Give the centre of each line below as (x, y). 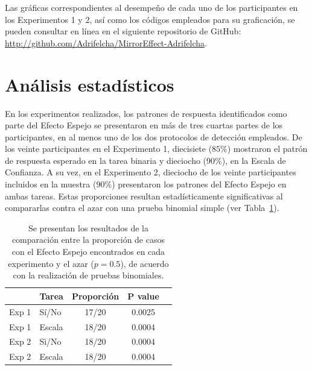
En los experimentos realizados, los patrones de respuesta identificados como (146, 113)
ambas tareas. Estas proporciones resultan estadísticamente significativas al (144, 196)
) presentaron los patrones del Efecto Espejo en (199, 184)
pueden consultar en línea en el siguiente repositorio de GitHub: (123, 31)
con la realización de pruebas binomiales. (88, 275)
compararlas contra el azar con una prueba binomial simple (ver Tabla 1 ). (142, 208)
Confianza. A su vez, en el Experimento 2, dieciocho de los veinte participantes (151, 172)
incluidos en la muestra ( (51, 184)
